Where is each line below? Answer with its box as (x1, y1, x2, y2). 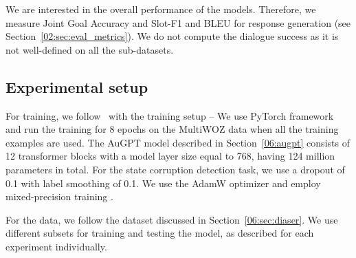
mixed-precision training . (5, 189, 113, 204)
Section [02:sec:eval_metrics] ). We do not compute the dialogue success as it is (5, 29, 339, 43)
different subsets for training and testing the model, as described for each (5, 226, 314, 240)
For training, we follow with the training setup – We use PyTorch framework (5, 108, 334, 122)
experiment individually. (5, 239, 107, 253)
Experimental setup (5, 76, 148, 97)
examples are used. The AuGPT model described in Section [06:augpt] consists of (5, 135, 350, 149)
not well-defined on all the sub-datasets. (5, 42, 174, 56)
